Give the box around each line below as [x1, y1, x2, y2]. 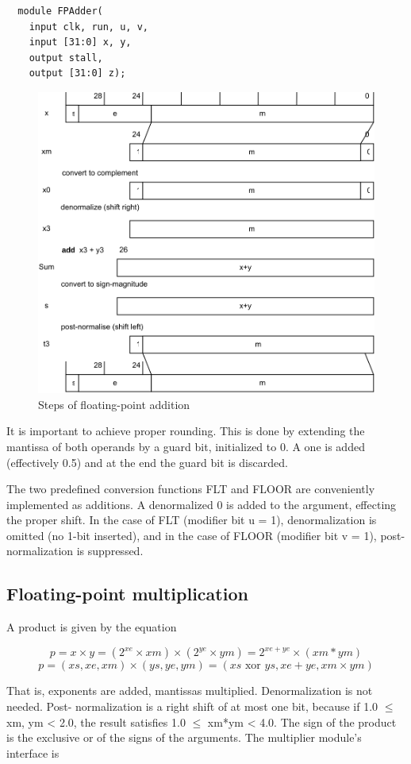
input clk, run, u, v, [29, 21, 148, 33]
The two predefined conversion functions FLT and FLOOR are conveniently [6, 480, 375, 497]
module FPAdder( [17, 6, 103, 17]
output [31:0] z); [29, 68, 126, 79]
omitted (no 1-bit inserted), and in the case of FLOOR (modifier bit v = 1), [6, 527, 377, 543]
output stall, [29, 52, 103, 64]
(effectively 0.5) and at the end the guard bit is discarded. [6, 453, 288, 470]
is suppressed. [76, 542, 144, 559]
